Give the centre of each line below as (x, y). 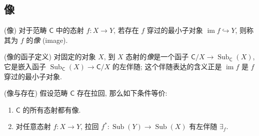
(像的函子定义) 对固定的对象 (50, 57)
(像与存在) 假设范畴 (36, 93)
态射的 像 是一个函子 (157, 57)
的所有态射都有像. (52, 109)
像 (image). (50, 40)
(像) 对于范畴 (25, 30)
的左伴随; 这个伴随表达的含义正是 (167, 66)
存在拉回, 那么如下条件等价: (122, 93)
